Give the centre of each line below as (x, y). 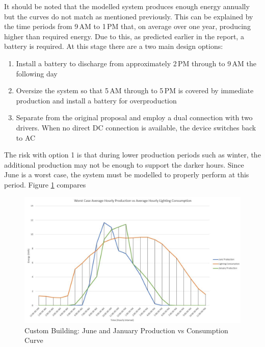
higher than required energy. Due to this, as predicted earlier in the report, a (124, 36)
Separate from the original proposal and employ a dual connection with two (134, 117)
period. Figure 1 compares (45, 184)
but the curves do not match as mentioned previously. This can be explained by (129, 16)
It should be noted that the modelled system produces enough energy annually (127, 6)
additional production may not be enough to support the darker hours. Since (124, 164)
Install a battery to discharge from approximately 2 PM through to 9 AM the (136, 63)
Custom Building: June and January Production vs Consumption (126, 330)
